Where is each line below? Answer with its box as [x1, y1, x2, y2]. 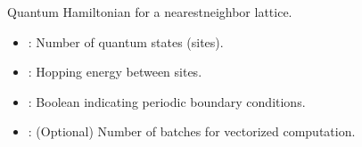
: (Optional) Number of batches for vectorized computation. [28, 122, 356, 141]
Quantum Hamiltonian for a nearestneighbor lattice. [7, 3, 292, 20]
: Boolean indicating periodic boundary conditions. [28, 92, 306, 110]
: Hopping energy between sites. [28, 62, 202, 81]
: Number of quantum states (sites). [28, 32, 224, 51]
